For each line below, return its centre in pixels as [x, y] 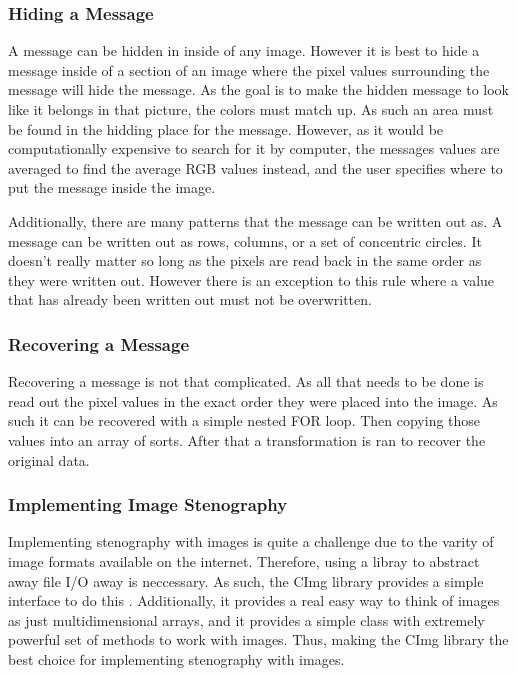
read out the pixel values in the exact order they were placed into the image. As [253, 400]
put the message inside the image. [112, 187]
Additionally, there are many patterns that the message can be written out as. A [255, 220]
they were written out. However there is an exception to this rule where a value [251, 279]
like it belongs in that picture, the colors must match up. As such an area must [251, 109]
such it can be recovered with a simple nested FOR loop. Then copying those [244, 420]
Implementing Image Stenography [148, 504]
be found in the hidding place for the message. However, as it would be [226, 128]
